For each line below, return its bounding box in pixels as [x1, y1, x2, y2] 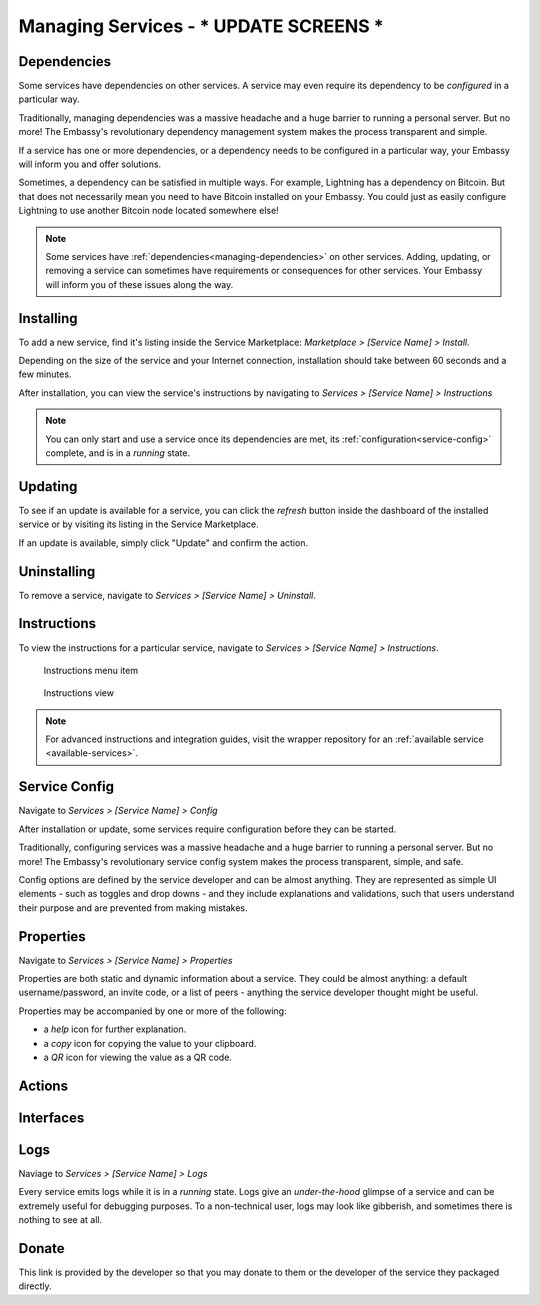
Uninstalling [18, 563, 96, 580]
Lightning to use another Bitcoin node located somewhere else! [18, 205, 279, 217]
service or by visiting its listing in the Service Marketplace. [18, 518, 259, 530]
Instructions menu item [43, 664, 139, 676]
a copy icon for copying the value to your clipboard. [43, 1037, 257, 1049]
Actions [18, 1077, 69, 1094]
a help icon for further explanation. [43, 1023, 187, 1035]
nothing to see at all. [18, 1214, 103, 1226]
